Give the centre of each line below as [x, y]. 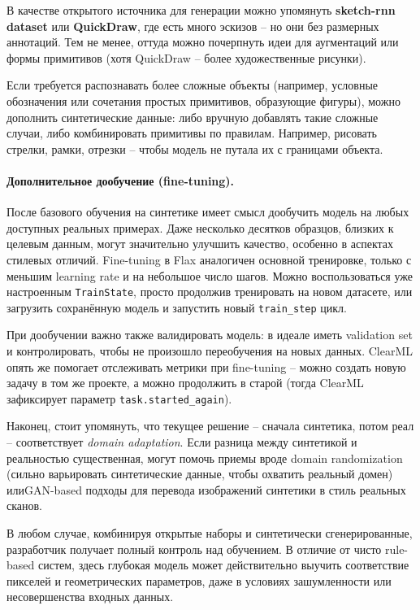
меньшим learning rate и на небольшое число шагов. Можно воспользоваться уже [210, 275]
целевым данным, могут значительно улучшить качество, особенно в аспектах [200, 244]
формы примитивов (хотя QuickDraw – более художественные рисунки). [186, 57]
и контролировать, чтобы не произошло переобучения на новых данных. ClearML [210, 351]
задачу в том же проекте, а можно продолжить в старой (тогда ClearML [185, 383]
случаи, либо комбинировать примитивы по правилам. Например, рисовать [192, 133]
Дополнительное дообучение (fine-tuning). [121, 180]
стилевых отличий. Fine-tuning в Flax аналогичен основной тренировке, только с [209, 259]
